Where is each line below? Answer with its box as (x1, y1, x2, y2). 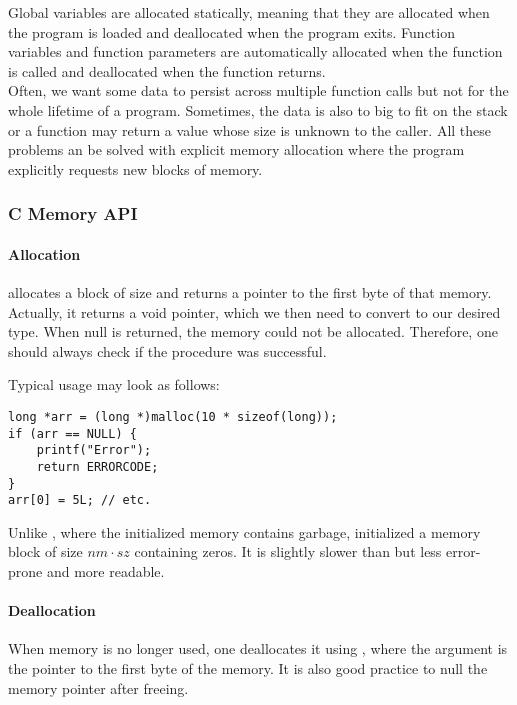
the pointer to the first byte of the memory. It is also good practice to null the (8, 658, 488, 679)
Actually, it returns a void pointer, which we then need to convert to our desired (8, 301, 501, 322)
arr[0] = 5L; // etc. (8, 493, 152, 508)
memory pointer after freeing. (8, 677, 189, 698)
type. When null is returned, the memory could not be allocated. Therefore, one (8, 321, 498, 342)
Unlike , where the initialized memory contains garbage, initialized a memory (8, 521, 481, 542)
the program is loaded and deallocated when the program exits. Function (8, 21, 455, 42)
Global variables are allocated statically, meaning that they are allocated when (8, 2, 490, 22)
